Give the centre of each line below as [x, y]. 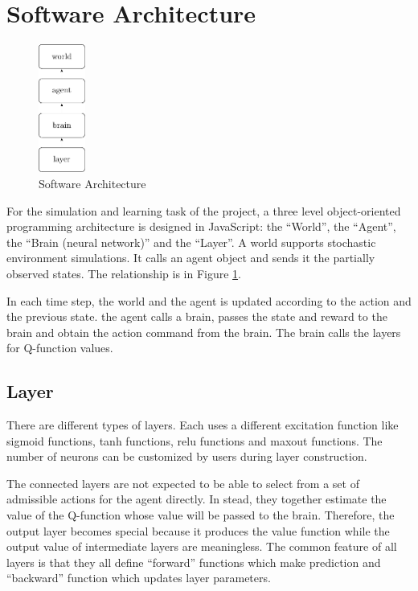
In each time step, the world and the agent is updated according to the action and [209, 300]
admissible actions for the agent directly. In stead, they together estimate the [197, 499]
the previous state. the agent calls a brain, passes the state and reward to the [197, 316]
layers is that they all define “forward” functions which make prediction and [194, 562]
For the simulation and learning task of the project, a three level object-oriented [204, 210]
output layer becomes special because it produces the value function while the [198, 530]
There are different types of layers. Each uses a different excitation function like [203, 425]
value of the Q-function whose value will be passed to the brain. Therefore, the [201, 515]
